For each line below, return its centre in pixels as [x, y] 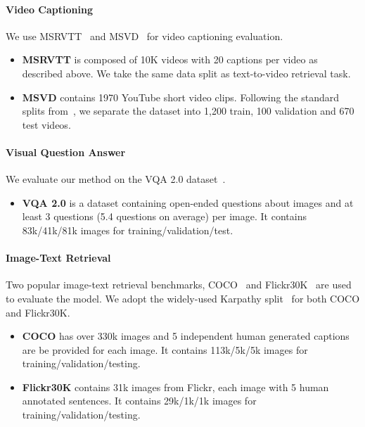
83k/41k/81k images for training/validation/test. [128, 230]
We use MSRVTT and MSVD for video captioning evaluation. [145, 36]
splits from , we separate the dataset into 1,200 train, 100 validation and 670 [188, 111]
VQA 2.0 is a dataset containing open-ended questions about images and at [188, 202]
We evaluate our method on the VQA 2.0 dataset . [116, 179]
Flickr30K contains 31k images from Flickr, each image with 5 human [175, 387]
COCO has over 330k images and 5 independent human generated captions [186, 336]
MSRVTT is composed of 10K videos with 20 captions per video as [170, 59]
